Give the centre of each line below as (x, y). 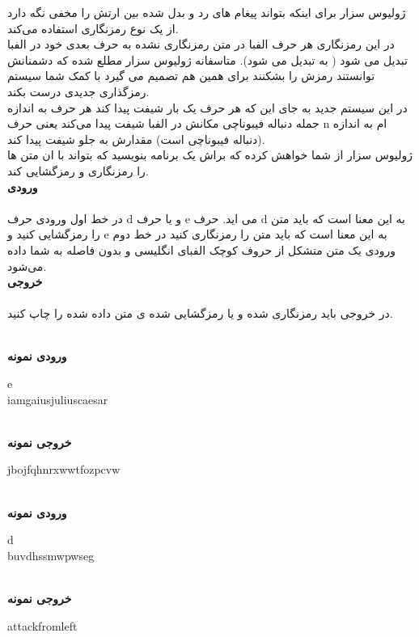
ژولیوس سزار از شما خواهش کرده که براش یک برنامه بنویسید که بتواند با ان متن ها (210, 155)
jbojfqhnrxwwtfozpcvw (64, 469)
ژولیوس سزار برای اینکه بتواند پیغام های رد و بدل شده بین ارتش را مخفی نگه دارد (207, 12)
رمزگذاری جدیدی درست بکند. (78, 91)
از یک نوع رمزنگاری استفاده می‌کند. (93, 28)
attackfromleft (42, 625)
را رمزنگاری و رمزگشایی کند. (78, 170)
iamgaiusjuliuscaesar (58, 399)
